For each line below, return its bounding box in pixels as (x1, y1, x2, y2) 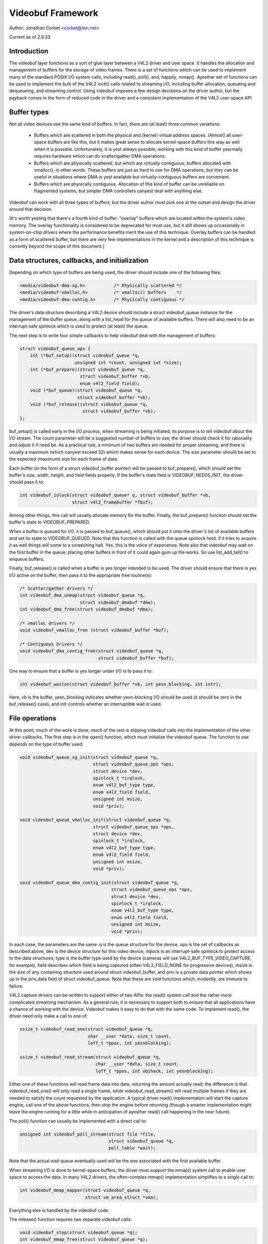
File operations (9, 714, 57, 723)
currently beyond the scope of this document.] (9, 243, 105, 249)
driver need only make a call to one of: (9, 1013, 88, 1019)
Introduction (9, 47, 49, 55)
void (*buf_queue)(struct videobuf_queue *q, (30, 388, 143, 393)
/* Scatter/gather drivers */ (19, 585, 93, 591)
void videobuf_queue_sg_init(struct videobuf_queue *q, (19, 754, 159, 760)
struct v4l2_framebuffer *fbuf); (72, 499, 153, 505)
